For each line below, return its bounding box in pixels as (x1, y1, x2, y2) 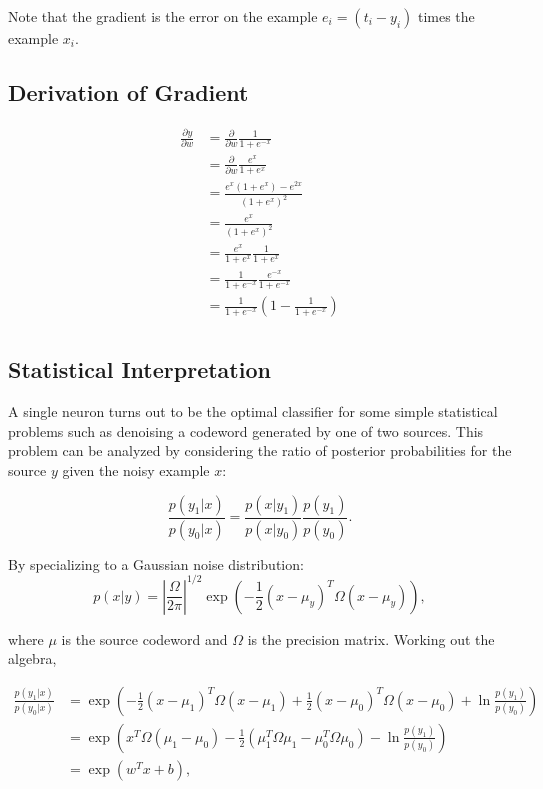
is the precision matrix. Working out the (247, 628, 495, 649)
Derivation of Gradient (8, 76, 249, 107)
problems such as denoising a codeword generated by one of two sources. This (8, 420, 484, 441)
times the (417, 6, 475, 26)
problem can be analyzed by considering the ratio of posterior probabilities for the (8, 440, 512, 461)
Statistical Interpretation (8, 354, 271, 385)
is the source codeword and (61, 628, 228, 649)
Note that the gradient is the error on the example (8, 6, 318, 26)
